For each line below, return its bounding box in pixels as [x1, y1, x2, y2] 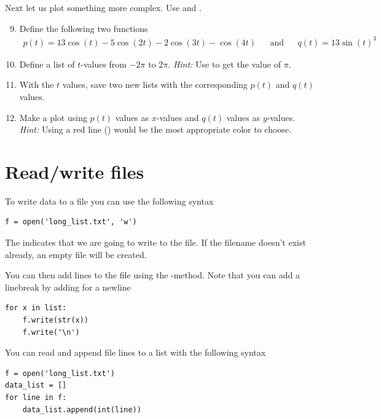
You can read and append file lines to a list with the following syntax [5, 346, 266, 359]
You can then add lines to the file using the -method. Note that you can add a [5, 268, 300, 281]
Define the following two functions [19, 22, 148, 34]
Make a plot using [19, 111, 87, 123]
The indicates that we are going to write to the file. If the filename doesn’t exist [5, 236, 306, 248]
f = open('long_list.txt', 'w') [5, 217, 137, 227]
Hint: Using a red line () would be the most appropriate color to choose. [19, 123, 291, 136]
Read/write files [5, 159, 144, 184]
